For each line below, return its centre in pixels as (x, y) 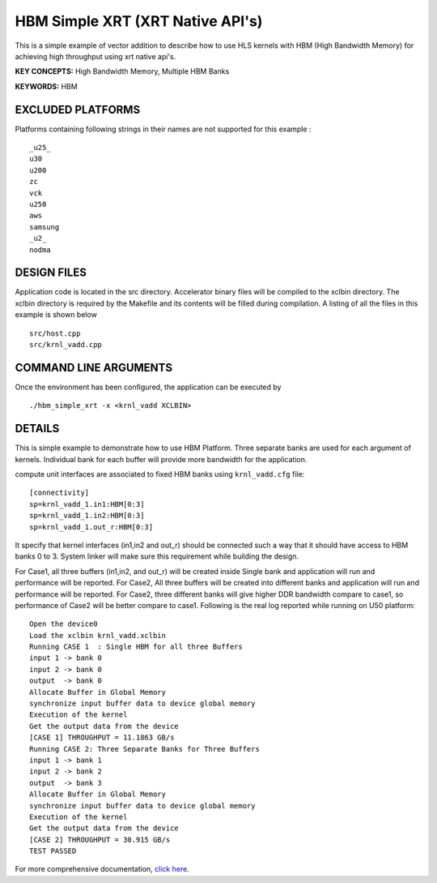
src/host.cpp (55, 333)
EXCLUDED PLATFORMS (78, 109)
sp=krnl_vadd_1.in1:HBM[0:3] (87, 504)
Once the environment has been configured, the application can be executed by (148, 387)
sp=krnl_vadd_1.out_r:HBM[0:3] (91, 527)
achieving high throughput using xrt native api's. (95, 56)
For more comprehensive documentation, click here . (102, 869)
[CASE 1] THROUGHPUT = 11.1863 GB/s (102, 737)
